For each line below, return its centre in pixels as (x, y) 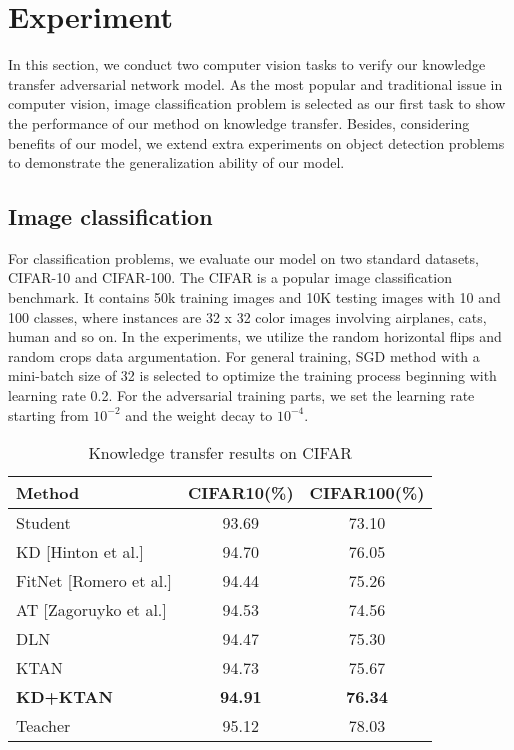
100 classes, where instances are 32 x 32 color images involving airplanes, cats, (247, 316)
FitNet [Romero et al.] (94, 581)
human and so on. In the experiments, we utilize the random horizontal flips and (255, 336)
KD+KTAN (64, 697)
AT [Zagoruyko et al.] (91, 610)
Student (43, 523)
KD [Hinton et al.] (80, 552)
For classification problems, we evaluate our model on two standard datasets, (243, 257)
